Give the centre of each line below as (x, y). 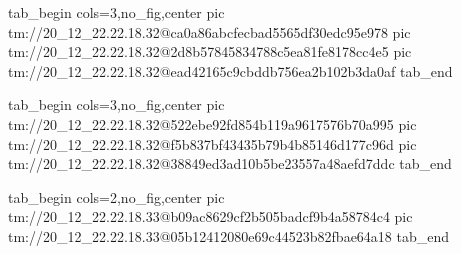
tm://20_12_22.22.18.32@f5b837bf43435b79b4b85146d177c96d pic (212, 143)
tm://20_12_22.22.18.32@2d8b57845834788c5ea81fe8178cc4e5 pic (210, 51)
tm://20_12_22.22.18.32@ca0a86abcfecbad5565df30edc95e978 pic (209, 31)
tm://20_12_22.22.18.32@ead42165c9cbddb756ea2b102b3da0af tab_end (230, 70)
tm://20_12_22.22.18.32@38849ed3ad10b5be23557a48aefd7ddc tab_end (230, 163)
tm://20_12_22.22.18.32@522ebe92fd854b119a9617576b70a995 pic (212, 123)
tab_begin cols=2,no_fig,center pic (116, 196)
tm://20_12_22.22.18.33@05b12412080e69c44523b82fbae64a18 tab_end (229, 235)
